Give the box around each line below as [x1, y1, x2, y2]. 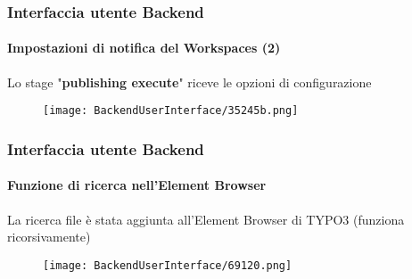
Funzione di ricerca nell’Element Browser [7, 176, 267, 194]
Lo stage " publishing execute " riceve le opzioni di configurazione [7, 72, 372, 91]
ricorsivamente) [7, 227, 91, 246]
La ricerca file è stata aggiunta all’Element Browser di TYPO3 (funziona [7, 209, 405, 228]
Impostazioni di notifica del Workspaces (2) [7, 38, 281, 57]
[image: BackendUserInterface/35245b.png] [43, 104, 299, 118]
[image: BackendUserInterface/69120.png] [43, 258, 293, 272]
